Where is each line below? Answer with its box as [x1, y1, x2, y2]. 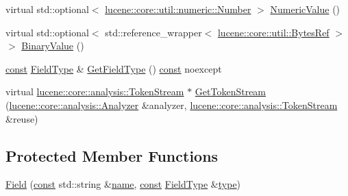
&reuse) [5, 111, 38, 125]
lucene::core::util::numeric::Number [105, 2, 251, 16]
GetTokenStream [195, 84, 266, 99]
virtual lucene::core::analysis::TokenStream [5, 84, 184, 99]
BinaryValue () [21, 38, 84, 53]
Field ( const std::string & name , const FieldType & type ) [5, 177, 241, 191]
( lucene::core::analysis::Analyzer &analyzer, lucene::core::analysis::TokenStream [5, 97, 338, 112]
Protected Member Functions [5, 145, 219, 166]
